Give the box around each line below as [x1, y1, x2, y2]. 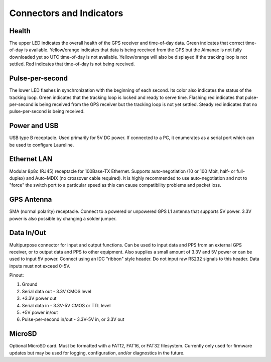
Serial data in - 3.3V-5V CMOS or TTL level [22, 302, 111, 308]
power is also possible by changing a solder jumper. [9, 215, 117, 221]
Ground [22, 281, 38, 287]
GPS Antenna [9, 195, 52, 204]
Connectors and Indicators [9, 8, 123, 19]
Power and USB [9, 122, 59, 130]
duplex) [9, 175, 25, 181]
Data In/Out [9, 228, 46, 237]
